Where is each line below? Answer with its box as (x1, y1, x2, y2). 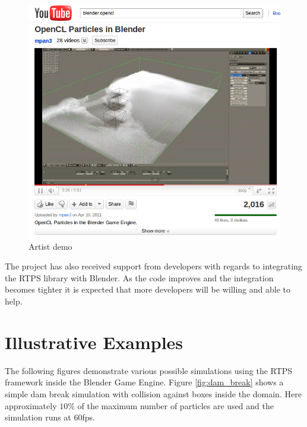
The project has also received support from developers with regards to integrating (5, 260, 302, 272)
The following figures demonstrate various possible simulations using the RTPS (5, 364, 293, 376)
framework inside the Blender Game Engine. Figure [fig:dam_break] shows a (5, 376, 284, 388)
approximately (5, 399, 57, 412)
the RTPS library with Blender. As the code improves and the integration (5, 271, 274, 284)
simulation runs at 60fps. (5, 411, 95, 423)
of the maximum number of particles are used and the (77, 399, 274, 412)
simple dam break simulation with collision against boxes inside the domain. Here (5, 387, 302, 400)
